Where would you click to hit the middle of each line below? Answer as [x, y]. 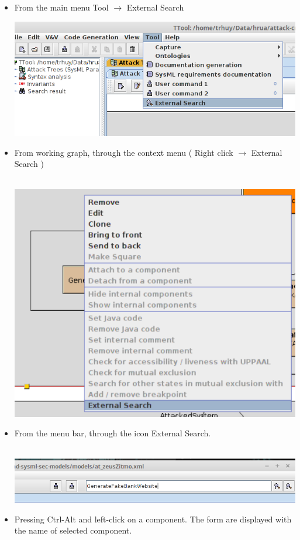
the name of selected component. [73, 530]
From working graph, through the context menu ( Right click [124, 152]
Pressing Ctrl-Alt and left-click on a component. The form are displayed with [153, 519]
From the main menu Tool [61, 7]
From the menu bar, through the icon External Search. [113, 433]
